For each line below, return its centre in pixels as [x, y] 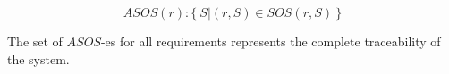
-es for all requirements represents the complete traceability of [271, 41]
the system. [38, 58]
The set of [35, 41]
